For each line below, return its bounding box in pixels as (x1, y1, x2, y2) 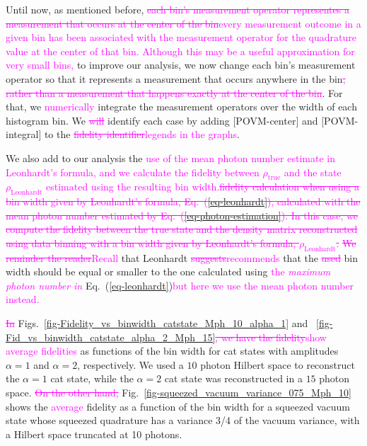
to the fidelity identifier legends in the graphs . (44, 127, 240, 142)
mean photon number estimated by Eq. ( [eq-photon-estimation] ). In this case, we (6, 207, 358, 222)
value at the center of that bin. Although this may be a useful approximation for (6, 43, 355, 58)
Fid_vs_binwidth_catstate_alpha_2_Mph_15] (6, 329, 216, 344)
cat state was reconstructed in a (164, 371, 303, 386)
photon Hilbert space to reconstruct (200, 357, 355, 372)
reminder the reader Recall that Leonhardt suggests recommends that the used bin (6, 250, 359, 265)
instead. (6, 292, 40, 307)
